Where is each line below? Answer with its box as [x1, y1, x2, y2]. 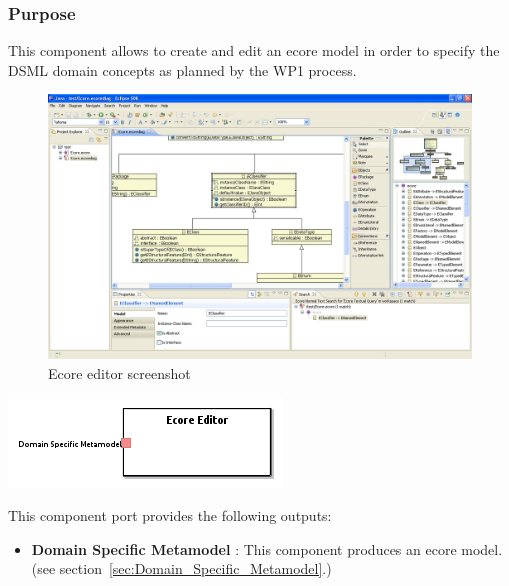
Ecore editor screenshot [48, 363, 191, 383]
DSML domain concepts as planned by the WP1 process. [8, 59, 357, 80]
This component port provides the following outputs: [8, 505, 332, 526]
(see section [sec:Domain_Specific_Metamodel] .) [31, 558, 332, 579]
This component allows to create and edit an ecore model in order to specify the [8, 40, 500, 61]
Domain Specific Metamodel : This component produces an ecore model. [31, 538, 503, 559]
